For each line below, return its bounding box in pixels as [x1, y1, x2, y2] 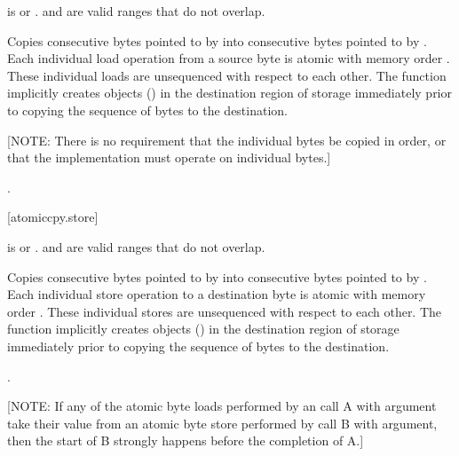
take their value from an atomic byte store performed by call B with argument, [7, 413, 438, 432]
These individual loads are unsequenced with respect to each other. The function [7, 66, 447, 84]
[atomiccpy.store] [7, 208, 99, 226]
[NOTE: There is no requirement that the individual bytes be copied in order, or [7, 130, 447, 149]
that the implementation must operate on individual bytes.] [7, 148, 331, 167]
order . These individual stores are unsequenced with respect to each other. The [7, 302, 442, 320]
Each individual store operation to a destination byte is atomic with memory [7, 285, 426, 303]
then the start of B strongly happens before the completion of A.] [7, 431, 364, 450]
